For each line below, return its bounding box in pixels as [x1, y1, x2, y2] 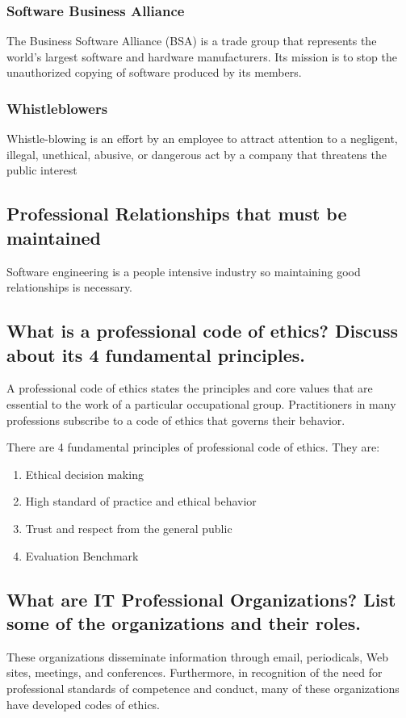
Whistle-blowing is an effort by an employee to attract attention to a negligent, [6, 130, 398, 147]
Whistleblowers [6, 98, 108, 118]
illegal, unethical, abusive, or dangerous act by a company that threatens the [6, 145, 387, 162]
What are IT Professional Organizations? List [6, 586, 396, 611]
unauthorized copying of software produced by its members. [6, 64, 302, 81]
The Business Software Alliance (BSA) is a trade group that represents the [6, 32, 377, 49]
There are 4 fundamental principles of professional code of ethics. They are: [6, 439, 380, 456]
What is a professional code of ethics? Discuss [6, 318, 398, 343]
